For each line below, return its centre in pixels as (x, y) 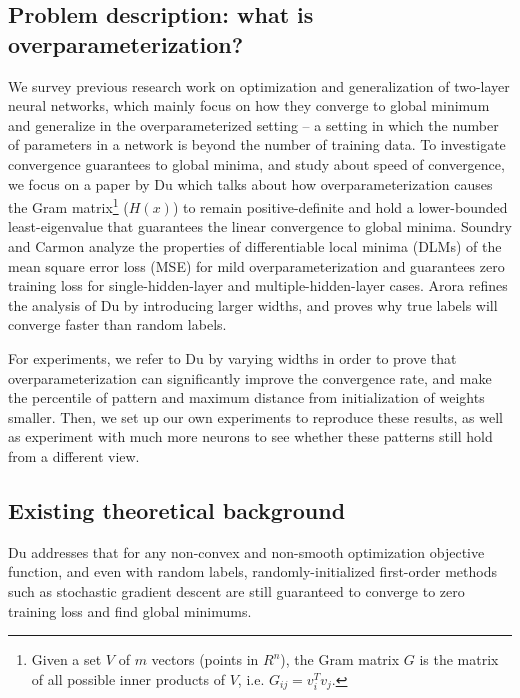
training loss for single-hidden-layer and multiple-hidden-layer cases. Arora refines (258, 285)
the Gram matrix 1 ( (68, 205)
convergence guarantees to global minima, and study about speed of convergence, (256, 163)
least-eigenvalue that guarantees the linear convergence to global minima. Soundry (260, 226)
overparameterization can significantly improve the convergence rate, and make (250, 377)
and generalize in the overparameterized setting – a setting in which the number (253, 124)
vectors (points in (205, 659)
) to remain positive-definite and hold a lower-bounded (340, 206)
